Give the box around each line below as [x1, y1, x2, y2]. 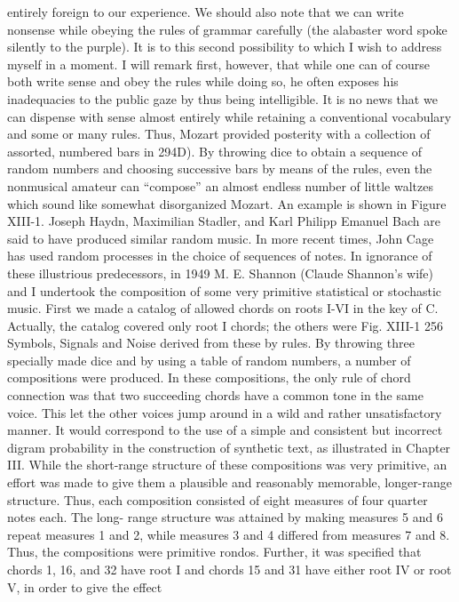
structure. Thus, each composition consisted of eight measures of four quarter [7, 490, 428, 509]
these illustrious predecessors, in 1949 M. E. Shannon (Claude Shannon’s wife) [7, 263, 434, 282]
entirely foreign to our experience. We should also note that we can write [7, 3, 404, 20]
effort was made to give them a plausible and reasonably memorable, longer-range [7, 473, 452, 492]
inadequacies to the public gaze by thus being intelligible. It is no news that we [7, 89, 438, 108]
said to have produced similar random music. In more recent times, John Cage [7, 229, 434, 247]
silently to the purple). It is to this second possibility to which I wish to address [7, 37, 442, 56]
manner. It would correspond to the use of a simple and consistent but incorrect [7, 421, 443, 439]
